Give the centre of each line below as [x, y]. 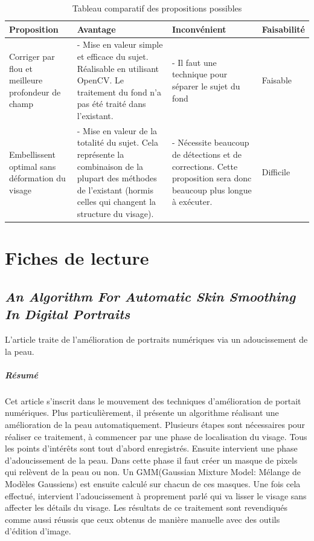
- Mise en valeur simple [120, 44]
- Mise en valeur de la [117, 130]
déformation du [37, 178]
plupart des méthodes [117, 178]
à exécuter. [192, 202]
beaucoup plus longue [212, 190]
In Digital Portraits [68, 314]
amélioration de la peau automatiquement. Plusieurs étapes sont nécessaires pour [155, 424]
